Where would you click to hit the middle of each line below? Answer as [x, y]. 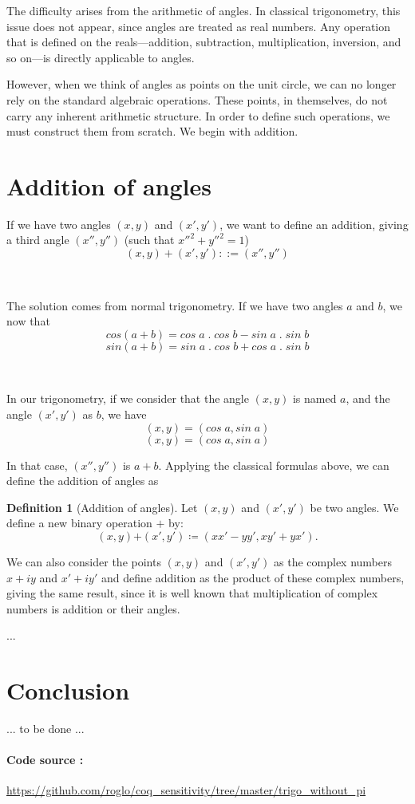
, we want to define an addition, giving [314, 224]
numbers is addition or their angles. [93, 608]
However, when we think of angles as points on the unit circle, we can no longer [202, 84]
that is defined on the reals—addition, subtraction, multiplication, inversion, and [204, 42]
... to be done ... [45, 729]
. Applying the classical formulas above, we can [274, 465]
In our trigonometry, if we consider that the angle [128, 398]
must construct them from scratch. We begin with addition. [152, 131]
